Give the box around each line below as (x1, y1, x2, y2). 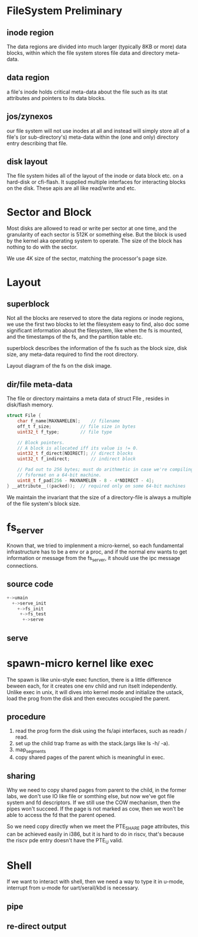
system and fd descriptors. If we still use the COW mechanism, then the (6, 799, 181, 806)
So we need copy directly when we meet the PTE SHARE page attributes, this (6, 822, 190, 831)
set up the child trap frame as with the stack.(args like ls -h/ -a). (15, 740, 170, 747)
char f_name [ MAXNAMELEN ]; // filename (17, 418, 120, 424)
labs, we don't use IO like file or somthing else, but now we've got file (6, 792, 175, 799)
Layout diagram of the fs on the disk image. (6, 362, 112, 369)
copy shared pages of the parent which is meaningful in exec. (15, 754, 165, 761)
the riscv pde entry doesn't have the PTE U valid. (6, 836, 123, 845)
